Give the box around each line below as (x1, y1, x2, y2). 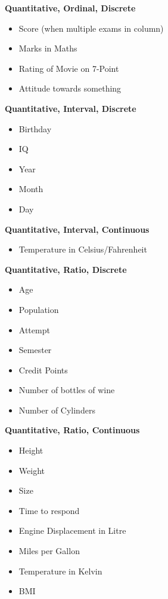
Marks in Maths (18, 42, 77, 54)
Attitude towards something (18, 82, 122, 95)
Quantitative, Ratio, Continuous (5, 424, 140, 436)
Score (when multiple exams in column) (18, 22, 164, 34)
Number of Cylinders (18, 403, 95, 416)
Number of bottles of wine (18, 384, 115, 396)
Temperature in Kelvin (18, 564, 102, 577)
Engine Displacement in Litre (18, 524, 126, 537)
